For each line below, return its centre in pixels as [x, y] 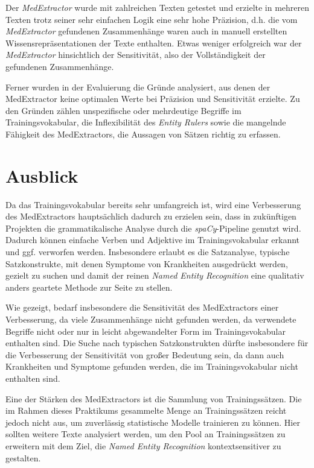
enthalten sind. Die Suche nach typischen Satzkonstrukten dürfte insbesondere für [157, 343]
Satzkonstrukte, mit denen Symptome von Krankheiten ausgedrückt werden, [147, 263]
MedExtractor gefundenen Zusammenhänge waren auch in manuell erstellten [146, 31]
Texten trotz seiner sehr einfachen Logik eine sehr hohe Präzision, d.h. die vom [152, 19]
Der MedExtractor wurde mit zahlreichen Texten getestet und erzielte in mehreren [158, 7]
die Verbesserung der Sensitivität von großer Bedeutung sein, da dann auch [145, 354]
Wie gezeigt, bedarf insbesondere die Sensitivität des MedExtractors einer [142, 307]
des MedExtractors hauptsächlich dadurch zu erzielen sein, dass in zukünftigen [151, 216]
